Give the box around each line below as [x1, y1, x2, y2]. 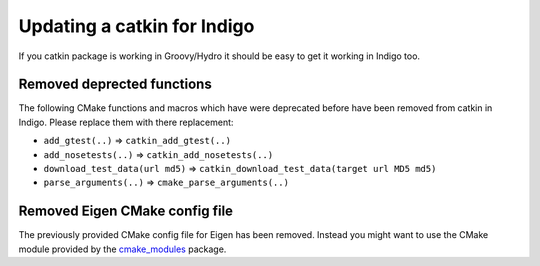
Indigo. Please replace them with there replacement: [18, 116, 234, 128]
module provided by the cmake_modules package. [18, 243, 227, 255]
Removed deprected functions [18, 76, 212, 93]
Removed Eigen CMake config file [18, 203, 234, 220]
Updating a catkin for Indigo [18, 15, 255, 37]
